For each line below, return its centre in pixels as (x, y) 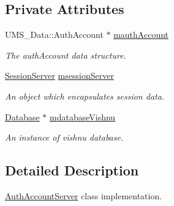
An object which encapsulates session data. (85, 96)
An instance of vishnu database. (64, 137)
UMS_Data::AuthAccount (54, 35)
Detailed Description (72, 170)
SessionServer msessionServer (59, 75)
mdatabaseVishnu (83, 116)
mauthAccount (141, 35)
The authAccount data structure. (66, 55)
